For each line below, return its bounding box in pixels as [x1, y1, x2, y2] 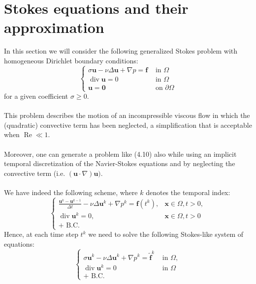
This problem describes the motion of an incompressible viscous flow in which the [4, 110, 250, 120]
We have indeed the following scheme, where [4, 187, 138, 198]
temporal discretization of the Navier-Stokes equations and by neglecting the [4, 158, 235, 169]
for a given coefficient [4, 91, 68, 101]
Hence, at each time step [4, 229, 78, 239]
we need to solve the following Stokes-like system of [88, 229, 244, 239]
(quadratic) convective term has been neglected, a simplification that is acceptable [4, 119, 252, 130]
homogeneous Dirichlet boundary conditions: [4, 55, 138, 65]
